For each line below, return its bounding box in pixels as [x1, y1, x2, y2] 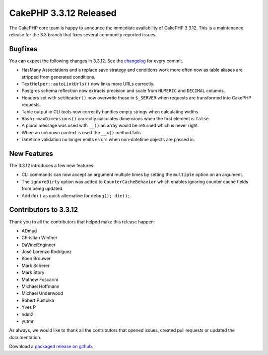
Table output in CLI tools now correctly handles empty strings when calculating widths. [21, 108, 200, 114]
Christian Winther [21, 235, 58, 241]
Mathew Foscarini [21, 276, 58, 282]
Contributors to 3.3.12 [9, 205, 78, 214]
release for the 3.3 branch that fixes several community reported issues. [9, 31, 157, 37]
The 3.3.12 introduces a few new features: [9, 163, 95, 169]
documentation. [9, 334, 42, 340]
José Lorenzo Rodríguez [21, 249, 72, 255]
